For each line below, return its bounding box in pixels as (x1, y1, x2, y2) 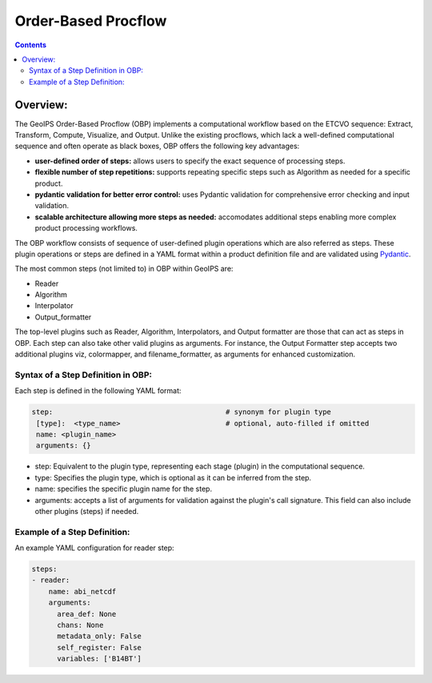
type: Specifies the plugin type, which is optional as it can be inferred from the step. (34, 472, 312, 482)
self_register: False (57, 643, 142, 652)
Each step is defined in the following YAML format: (14, 386, 182, 396)
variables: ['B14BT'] (57, 654, 142, 664)
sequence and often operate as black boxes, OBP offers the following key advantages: (14, 141, 300, 151)
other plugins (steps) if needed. (34, 506, 139, 516)
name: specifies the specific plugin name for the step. (34, 484, 212, 494)
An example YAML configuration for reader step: (14, 543, 175, 552)
